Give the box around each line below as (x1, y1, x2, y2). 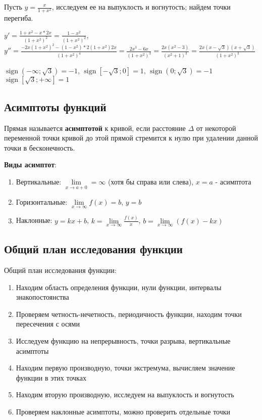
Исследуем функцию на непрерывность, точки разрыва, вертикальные (16, 336, 231, 346)
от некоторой (196, 122, 236, 133)
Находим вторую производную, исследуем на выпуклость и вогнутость (16, 389, 234, 400)
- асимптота (215, 176, 251, 186)
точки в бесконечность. (4, 142, 75, 153)
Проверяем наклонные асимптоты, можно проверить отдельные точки (16, 406, 231, 417)
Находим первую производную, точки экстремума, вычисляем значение (16, 362, 235, 373)
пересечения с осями (16, 318, 80, 329)
